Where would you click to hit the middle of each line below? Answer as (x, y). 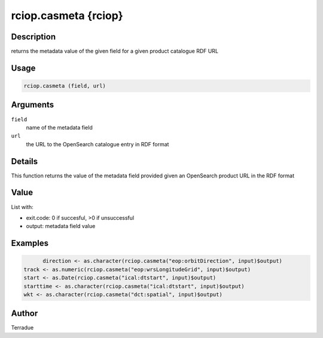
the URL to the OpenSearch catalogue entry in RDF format (97, 144)
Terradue (22, 328)
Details (25, 161)
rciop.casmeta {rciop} (67, 16)
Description (33, 37)
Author (25, 314)
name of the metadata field (59, 127)
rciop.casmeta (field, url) (65, 86)
